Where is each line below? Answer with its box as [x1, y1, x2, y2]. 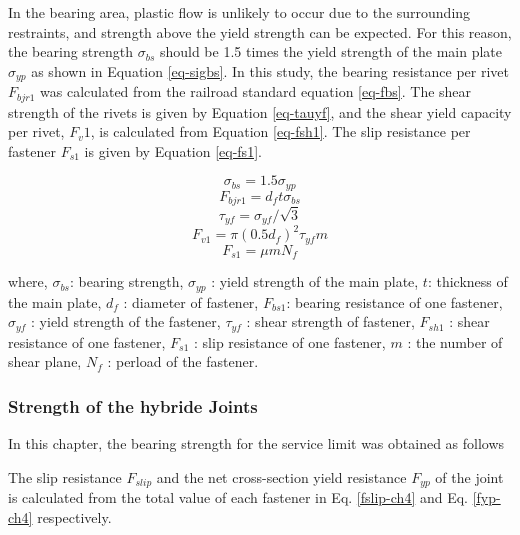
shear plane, [8, 351, 82, 372]
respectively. [37, 506, 112, 527]
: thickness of [427, 271, 508, 292]
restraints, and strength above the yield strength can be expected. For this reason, [8, 21, 512, 42]
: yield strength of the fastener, [31, 311, 221, 332]
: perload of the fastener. [107, 351, 259, 372]
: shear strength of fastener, [246, 311, 415, 332]
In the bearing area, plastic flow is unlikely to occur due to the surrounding [8, 2, 471, 22]
